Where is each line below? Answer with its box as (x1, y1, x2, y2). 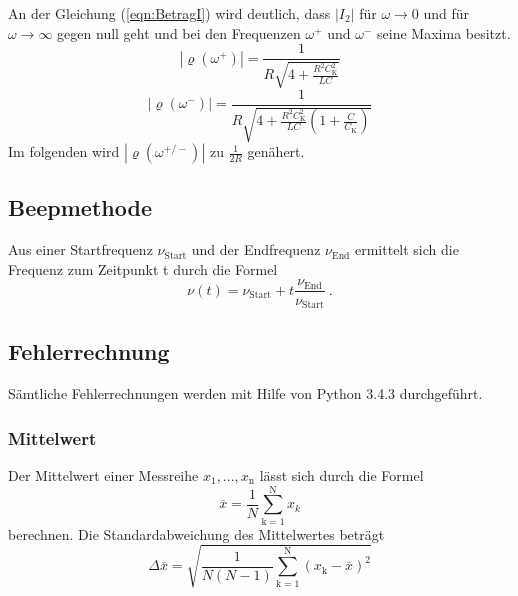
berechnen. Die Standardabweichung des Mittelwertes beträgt (8, 523, 385, 544)
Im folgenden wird (8, 141, 120, 162)
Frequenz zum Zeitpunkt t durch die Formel (8, 258, 278, 279)
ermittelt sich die (354, 239, 459, 260)
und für (423, 3, 470, 23)
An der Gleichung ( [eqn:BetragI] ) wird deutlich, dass (8, 3, 331, 23)
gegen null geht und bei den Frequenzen (57, 22, 301, 43)
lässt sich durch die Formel (259, 465, 424, 486)
